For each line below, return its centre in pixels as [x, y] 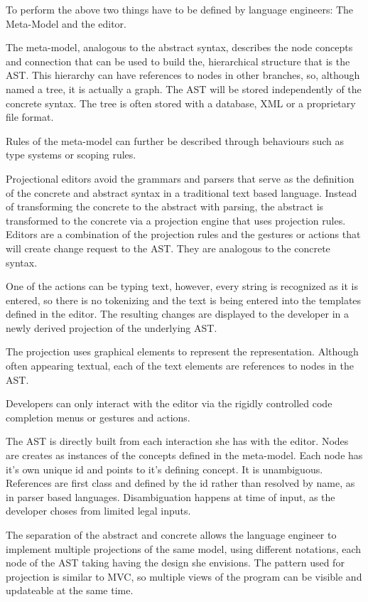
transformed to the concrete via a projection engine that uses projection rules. [176, 220]
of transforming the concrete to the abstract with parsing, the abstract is [165, 206]
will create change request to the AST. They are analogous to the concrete [168, 248]
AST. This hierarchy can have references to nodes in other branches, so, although [183, 75]
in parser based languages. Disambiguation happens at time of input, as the [171, 496]
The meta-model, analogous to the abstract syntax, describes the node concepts [179, 47]
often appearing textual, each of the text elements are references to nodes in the [180, 366]
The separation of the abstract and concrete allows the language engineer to [171, 534]
